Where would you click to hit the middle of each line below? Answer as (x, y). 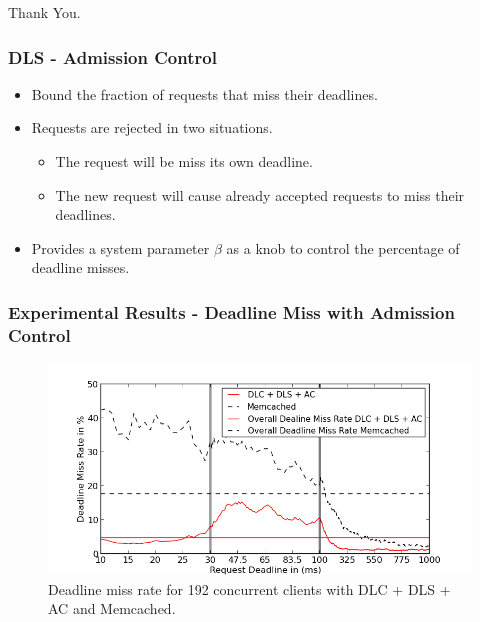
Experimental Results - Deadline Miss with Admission (231, 311)
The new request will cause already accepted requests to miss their (260, 194)
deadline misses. (80, 267)
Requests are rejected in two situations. (152, 127)
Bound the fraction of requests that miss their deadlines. (204, 93)
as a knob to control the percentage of (343, 247)
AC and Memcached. (112, 608)
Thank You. (44, 12)
